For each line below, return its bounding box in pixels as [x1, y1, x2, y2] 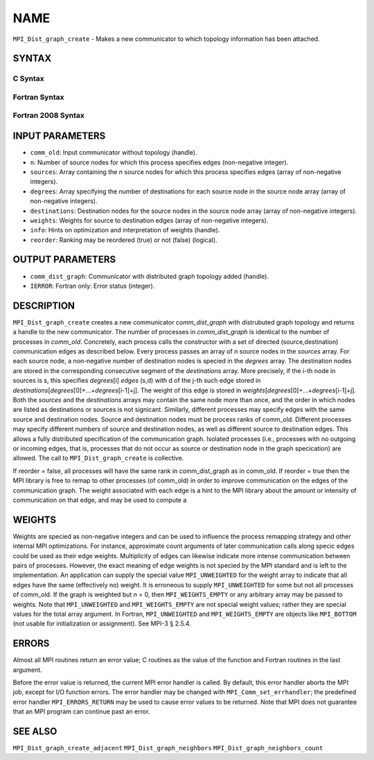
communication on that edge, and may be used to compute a [12, 496, 187, 504]
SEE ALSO [12, 725, 57, 737]
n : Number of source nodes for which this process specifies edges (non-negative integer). [30, 158, 289, 166]
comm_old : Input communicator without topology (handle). [30, 148, 197, 157]
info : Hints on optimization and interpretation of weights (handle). [30, 226, 220, 234]
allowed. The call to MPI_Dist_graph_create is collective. [12, 454, 184, 463]
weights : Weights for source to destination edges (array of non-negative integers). [30, 216, 269, 225]
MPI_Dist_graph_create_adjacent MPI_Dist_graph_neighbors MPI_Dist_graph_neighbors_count [12, 744, 323, 752]
